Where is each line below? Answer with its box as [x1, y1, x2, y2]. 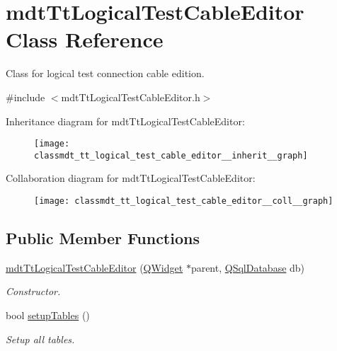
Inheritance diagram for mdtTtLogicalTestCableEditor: [6, 113, 245, 128]
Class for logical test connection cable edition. [6, 66, 205, 81]
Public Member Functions [6, 227, 200, 249]
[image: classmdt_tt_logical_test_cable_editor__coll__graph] [34, 196, 333, 206]
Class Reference [6, 25, 164, 54]
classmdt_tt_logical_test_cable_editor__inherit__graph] [34, 150, 308, 161]
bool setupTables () [6, 308, 90, 323]
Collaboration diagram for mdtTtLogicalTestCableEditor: [6, 171, 256, 185]
